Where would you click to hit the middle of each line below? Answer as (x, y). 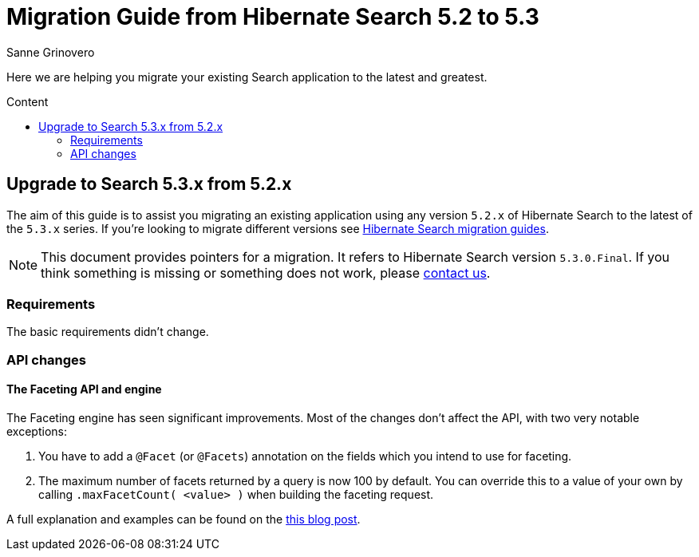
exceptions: (37, 431)
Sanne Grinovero (51, 52)
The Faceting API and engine (84, 389)
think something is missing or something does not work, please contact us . (266, 273)
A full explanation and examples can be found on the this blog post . (184, 519)
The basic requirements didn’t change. (108, 332)
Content (28, 101)
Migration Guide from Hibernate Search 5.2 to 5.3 (273, 17)
